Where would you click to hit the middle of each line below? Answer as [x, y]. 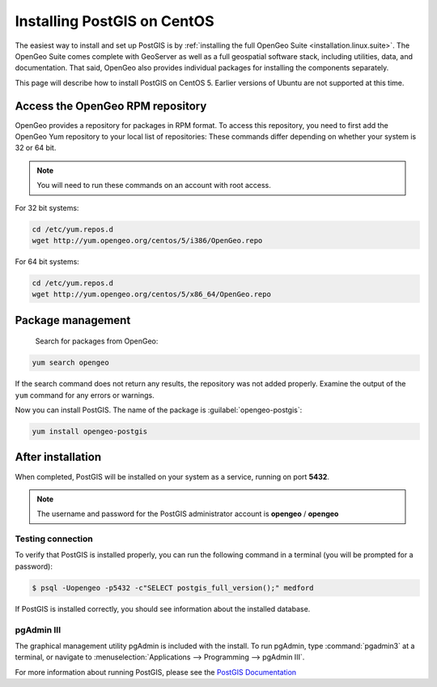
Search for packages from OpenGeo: [97, 341]
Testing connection [54, 539]
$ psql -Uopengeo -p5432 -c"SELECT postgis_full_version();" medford [173, 588]
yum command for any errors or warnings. [85, 395]
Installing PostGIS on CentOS [115, 21]
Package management [73, 320]
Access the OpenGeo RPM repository [111, 106]
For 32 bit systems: [47, 207]
